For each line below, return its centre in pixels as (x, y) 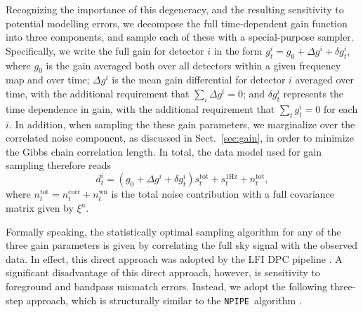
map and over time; (48, 80)
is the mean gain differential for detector (199, 80)
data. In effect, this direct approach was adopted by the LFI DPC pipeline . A (174, 258)
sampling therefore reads (58, 165)
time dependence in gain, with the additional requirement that (140, 108)
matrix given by (40, 208)
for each (341, 108)
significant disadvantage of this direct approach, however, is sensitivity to (163, 272)
